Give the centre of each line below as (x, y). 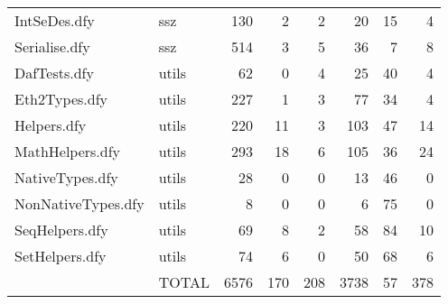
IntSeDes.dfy (55, 20)
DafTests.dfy (54, 73)
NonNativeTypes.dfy (79, 203)
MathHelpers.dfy (68, 151)
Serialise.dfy (52, 46)
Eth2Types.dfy (61, 99)
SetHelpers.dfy (61, 256)
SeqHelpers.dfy (61, 230)
